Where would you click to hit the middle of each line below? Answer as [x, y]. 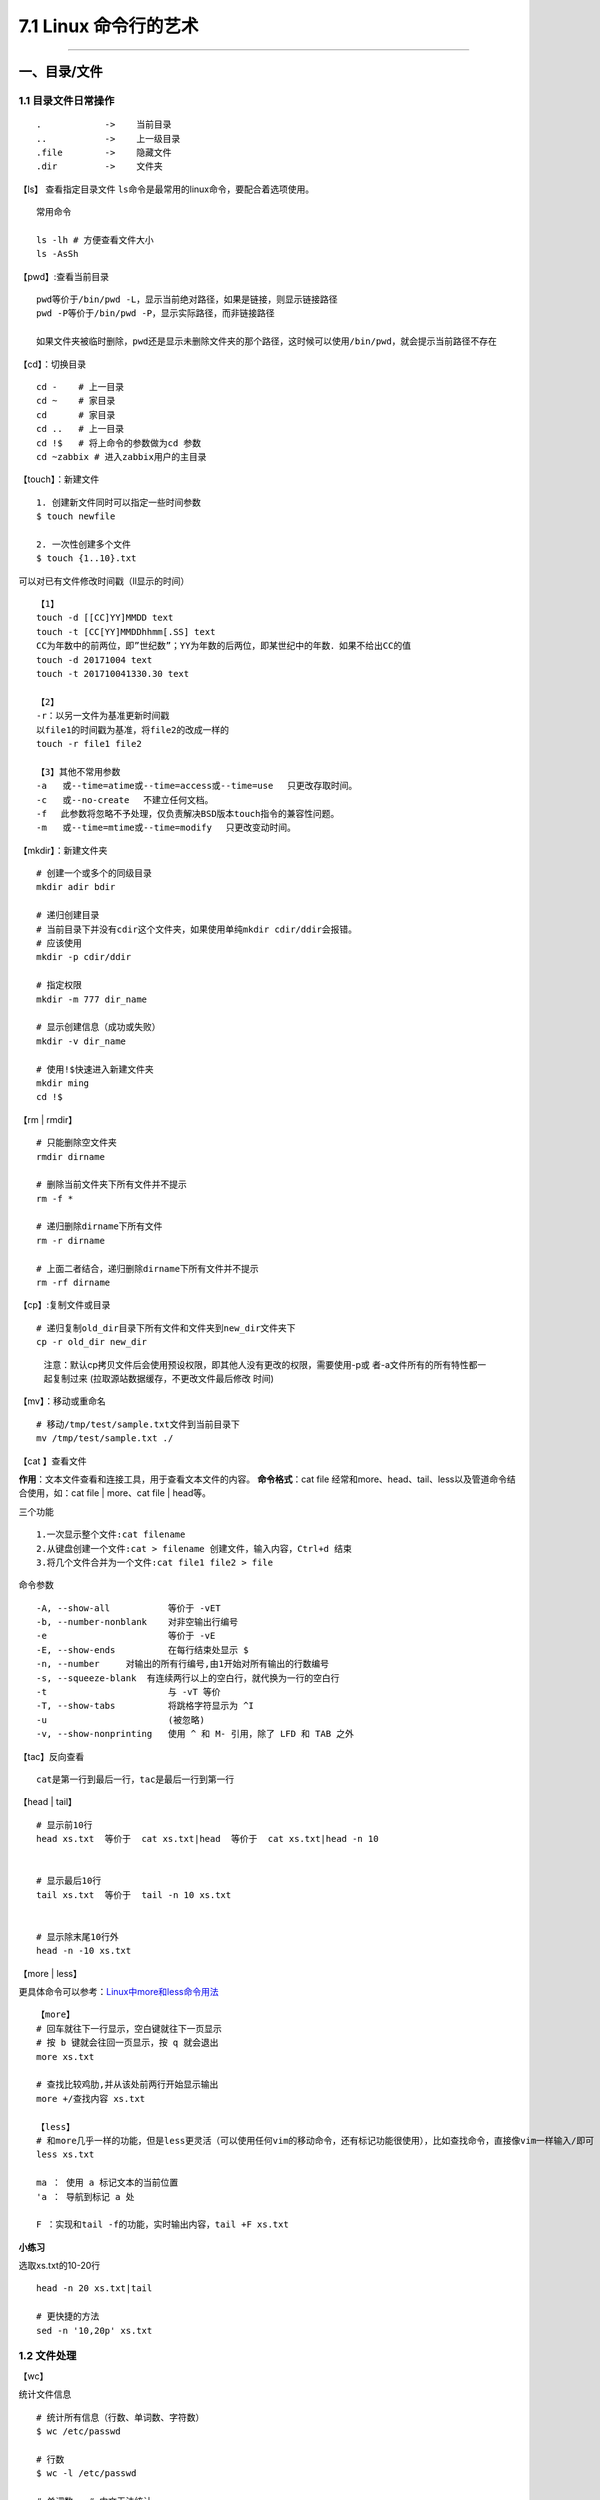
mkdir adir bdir [76, 887]
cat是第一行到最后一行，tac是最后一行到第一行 [135, 1779]
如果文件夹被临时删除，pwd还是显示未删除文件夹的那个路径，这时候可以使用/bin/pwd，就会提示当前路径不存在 [266, 341]
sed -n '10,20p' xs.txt [94, 2330]
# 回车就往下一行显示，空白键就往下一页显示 [129, 2028]
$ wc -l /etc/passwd [86, 2473]
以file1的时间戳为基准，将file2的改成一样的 [133, 729]
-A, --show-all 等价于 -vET [128, 1608]
